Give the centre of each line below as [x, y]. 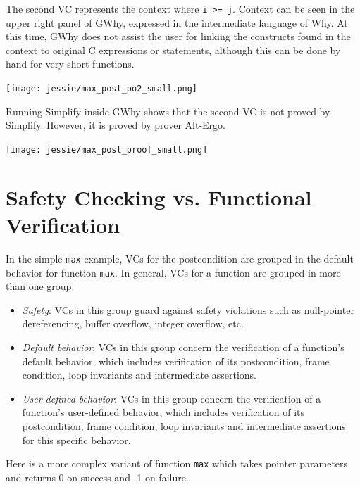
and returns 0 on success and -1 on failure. [97, 477]
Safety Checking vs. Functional [159, 197]
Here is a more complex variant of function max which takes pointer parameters [177, 463]
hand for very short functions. [70, 64]
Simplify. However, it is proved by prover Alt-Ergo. [116, 125]
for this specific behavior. [76, 439]
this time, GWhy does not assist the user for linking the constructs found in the [178, 36]
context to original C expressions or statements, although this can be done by [173, 50]
